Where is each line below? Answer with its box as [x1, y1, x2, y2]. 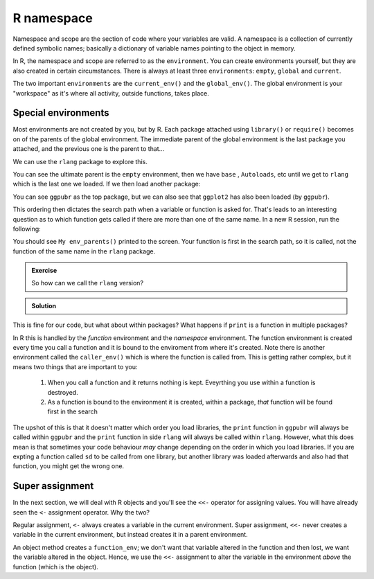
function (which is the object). [12, 562, 98, 571]
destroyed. [47, 388, 79, 396]
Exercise [31, 267, 57, 275]
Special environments [12, 107, 109, 119]
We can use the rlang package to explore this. [12, 157, 148, 166]
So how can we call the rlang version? [31, 279, 144, 287]
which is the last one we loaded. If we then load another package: [12, 180, 201, 188]
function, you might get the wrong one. [12, 462, 125, 470]
